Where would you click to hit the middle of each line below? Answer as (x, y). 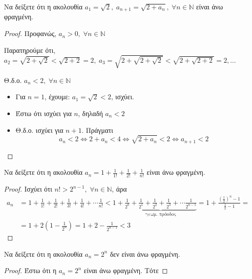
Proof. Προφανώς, (30, 33)
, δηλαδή (91, 113)
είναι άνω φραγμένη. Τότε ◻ (126, 270)
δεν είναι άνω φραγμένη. (145, 254)
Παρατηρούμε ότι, (30, 50)
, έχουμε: (57, 97)
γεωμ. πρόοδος (160, 215)
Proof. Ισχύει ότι (28, 189)
